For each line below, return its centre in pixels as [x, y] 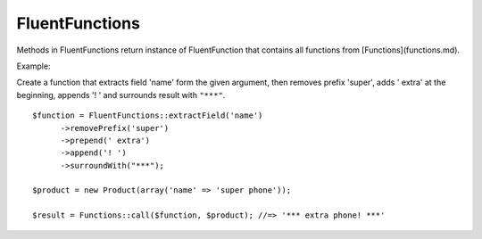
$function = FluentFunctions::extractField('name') [148, 115]
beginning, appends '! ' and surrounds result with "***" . [121, 95]
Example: [33, 66]
